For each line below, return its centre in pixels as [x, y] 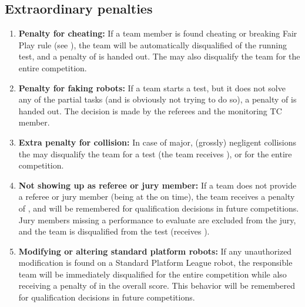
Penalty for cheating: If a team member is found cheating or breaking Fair [158, 33]
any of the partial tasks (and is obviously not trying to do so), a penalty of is [157, 99]
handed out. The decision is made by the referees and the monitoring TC [150, 110]
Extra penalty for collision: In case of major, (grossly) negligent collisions [157, 142]
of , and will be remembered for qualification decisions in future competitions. [159, 208]
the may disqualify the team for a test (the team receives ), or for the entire [155, 153]
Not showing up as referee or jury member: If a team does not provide [157, 185]
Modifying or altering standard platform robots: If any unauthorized [155, 251]
